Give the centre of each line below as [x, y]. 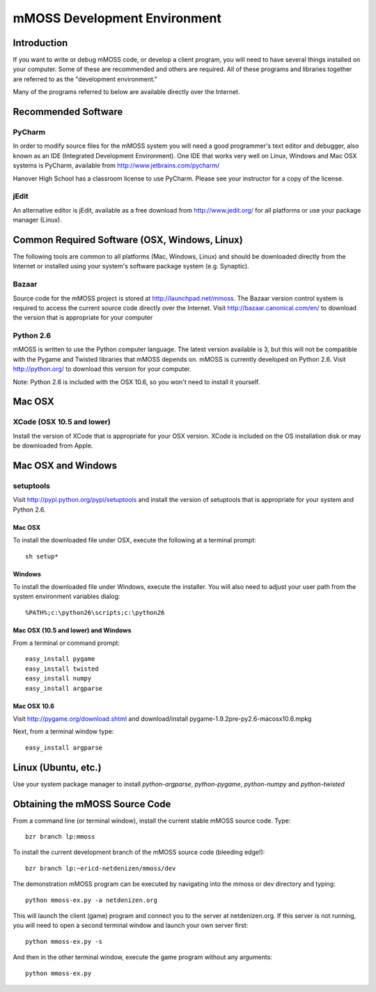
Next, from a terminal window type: [63, 731]
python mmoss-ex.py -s [64, 941]
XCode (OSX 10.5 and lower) [62, 422]
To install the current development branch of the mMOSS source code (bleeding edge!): [139, 852]
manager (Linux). [37, 220]
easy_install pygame [60, 659]
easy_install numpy [58, 679]
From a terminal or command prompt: [66, 643]
